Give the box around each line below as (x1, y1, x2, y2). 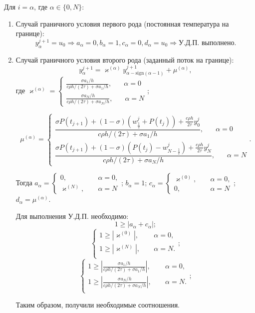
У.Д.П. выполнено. (179, 39, 237, 47)
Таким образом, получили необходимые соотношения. (15, 299, 180, 310)
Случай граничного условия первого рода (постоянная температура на (15, 18, 229, 29)
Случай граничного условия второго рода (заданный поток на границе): (15, 54, 234, 65)
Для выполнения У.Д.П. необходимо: (15, 210, 129, 221)
